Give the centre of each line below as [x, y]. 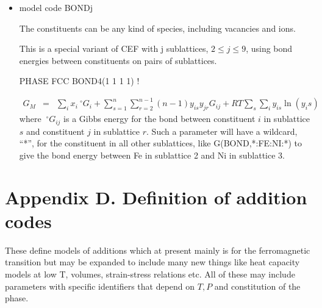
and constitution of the [257, 286]
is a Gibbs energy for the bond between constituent [159, 119]
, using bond [269, 48]
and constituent [55, 131]
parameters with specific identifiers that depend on [100, 286]
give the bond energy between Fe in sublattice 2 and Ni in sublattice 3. [152, 155]
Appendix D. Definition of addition [156, 197]
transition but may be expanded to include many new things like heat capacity [152, 262]
